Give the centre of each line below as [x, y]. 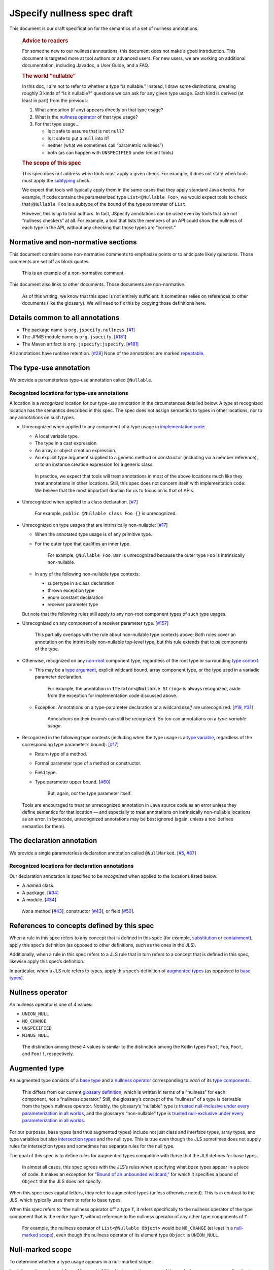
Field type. [46, 773]
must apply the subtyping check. [56, 180]
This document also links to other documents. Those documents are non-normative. [97, 284]
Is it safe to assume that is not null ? [86, 131]
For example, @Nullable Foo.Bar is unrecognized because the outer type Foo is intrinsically [146, 555]
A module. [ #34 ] [39, 900]
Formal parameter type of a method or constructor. [88, 763]
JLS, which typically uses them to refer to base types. [65, 1200]
